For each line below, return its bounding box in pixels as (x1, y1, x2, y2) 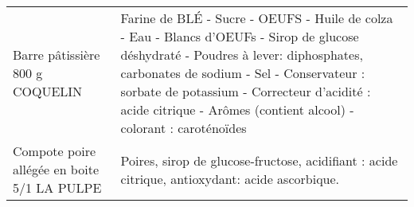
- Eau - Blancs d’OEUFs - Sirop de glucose (120, 27, 359, 45)
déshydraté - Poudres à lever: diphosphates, (120, 45, 363, 64)
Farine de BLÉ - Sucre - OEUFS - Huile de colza (120, 9, 393, 27)
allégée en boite (13, 160, 99, 178)
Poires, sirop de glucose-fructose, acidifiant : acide (120, 150, 398, 170)
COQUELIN (13, 82, 83, 100)
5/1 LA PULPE (13, 178, 102, 197)
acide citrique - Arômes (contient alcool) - (120, 100, 354, 119)
